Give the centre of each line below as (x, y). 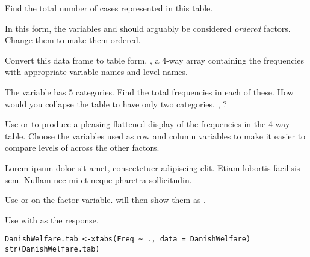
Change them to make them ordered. (73, 40)
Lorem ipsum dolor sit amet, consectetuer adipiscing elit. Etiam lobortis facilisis (153, 167)
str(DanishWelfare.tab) (52, 249)
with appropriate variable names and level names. (96, 72)
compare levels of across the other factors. (82, 147)
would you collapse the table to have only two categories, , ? (116, 104)
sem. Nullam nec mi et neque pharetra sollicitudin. (98, 179)
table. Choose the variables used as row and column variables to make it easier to (155, 135)
